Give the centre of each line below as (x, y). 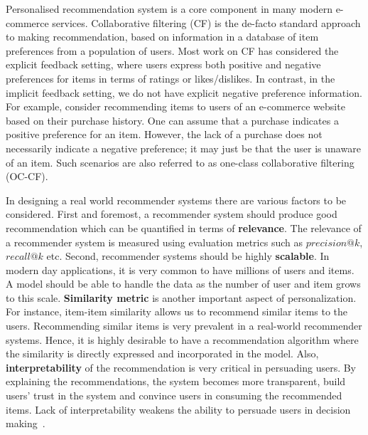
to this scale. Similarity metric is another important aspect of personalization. (181, 297)
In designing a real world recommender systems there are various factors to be (176, 200)
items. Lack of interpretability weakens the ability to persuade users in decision (178, 409)
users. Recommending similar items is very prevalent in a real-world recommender (184, 326)
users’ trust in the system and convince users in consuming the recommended (174, 395)
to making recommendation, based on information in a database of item (162, 37)
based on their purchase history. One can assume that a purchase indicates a (172, 120)
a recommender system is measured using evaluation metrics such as (154, 242)
